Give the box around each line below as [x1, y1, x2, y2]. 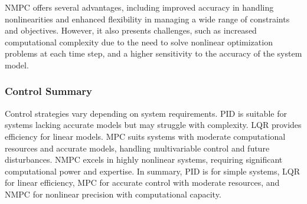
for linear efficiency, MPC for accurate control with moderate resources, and [5, 176, 280, 189]
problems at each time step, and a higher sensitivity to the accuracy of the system [5, 47, 302, 60]
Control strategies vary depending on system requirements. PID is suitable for [5, 107, 287, 119]
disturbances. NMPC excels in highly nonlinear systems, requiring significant [5, 153, 283, 166]
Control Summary [5, 84, 92, 98]
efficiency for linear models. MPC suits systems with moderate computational [5, 130, 286, 142]
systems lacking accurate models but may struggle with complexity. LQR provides [5, 119, 302, 131]
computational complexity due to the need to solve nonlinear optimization [5, 35, 273, 48]
